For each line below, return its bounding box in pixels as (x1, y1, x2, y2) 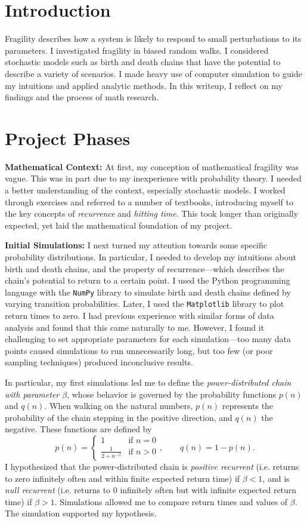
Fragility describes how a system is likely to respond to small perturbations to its (5, 32, 302, 45)
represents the (222, 399, 274, 412)
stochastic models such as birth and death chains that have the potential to (5, 56, 281, 68)
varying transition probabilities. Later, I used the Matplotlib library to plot (5, 297, 284, 310)
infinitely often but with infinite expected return (120, 484, 297, 496)
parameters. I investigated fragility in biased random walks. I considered (5, 44, 269, 56)
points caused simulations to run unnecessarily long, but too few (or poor (5, 344, 273, 356)
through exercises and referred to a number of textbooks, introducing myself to (5, 195, 293, 208)
